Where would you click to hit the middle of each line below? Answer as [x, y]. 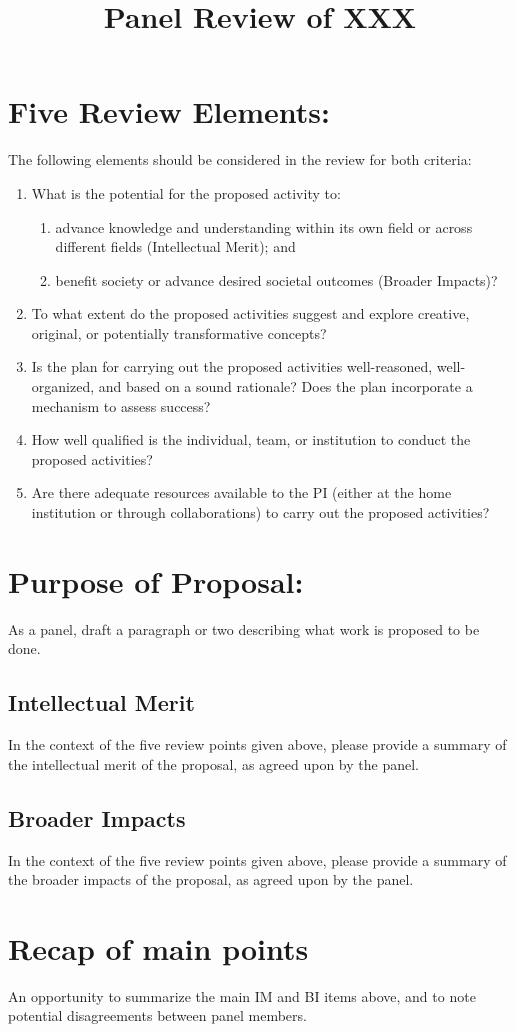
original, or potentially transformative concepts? [179, 332]
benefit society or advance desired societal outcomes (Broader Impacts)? [276, 279]
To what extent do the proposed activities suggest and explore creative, [250, 313]
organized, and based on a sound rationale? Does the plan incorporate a [252, 386]
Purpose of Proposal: [156, 580]
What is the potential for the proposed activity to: [186, 192]
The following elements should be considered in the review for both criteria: [240, 159]
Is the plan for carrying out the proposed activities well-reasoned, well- [248, 366]
